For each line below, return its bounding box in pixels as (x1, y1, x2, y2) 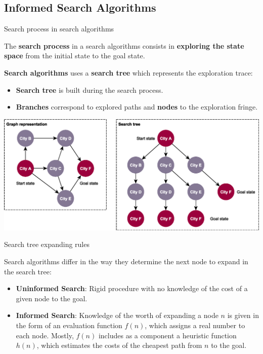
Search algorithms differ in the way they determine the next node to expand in (4, 256, 248, 266)
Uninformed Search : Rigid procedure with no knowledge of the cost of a (16, 283, 248, 294)
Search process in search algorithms (4, 23, 114, 34)
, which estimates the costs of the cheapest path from (36, 340, 202, 350)
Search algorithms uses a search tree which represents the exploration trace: (4, 67, 253, 78)
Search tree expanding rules (4, 239, 90, 250)
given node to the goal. (16, 293, 87, 303)
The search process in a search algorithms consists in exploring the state (4, 40, 244, 51)
